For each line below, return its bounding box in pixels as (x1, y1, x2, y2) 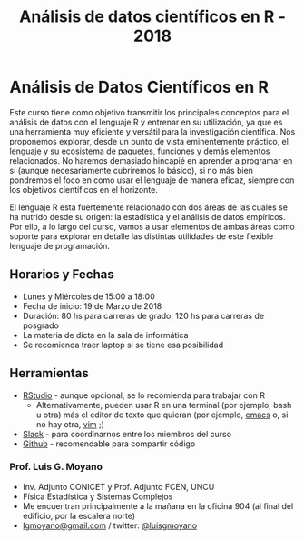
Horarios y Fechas (9, 266, 115, 283)
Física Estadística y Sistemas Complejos (22, 491, 173, 502)
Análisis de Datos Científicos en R (9, 77, 270, 97)
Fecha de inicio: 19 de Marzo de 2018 (22, 300, 162, 311)
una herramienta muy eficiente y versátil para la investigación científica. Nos (9, 125, 296, 137)
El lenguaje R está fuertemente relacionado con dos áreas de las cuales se (9, 202, 289, 213)
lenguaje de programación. (9, 240, 111, 251)
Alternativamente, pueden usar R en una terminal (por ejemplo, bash (35, 399, 292, 410)
